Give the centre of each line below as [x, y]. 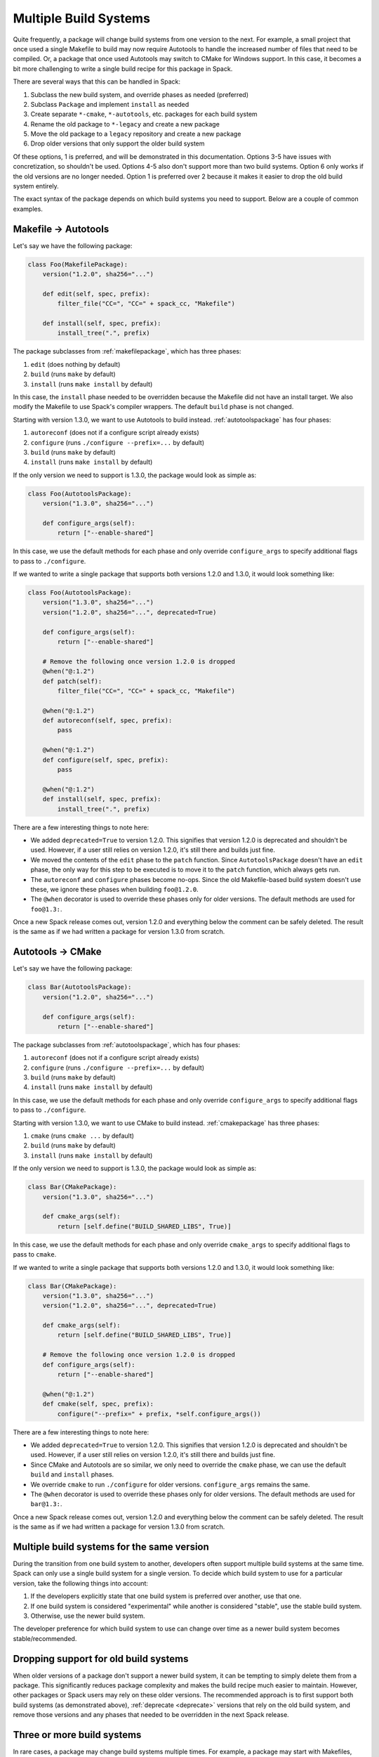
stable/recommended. [45, 1638]
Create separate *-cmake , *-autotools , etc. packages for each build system [144, 114]
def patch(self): [72, 681]
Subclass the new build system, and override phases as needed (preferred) [140, 94]
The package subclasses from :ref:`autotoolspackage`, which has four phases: [127, 1044]
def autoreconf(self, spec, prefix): [107, 721]
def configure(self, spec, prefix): [105, 760]
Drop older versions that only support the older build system [118, 143]
